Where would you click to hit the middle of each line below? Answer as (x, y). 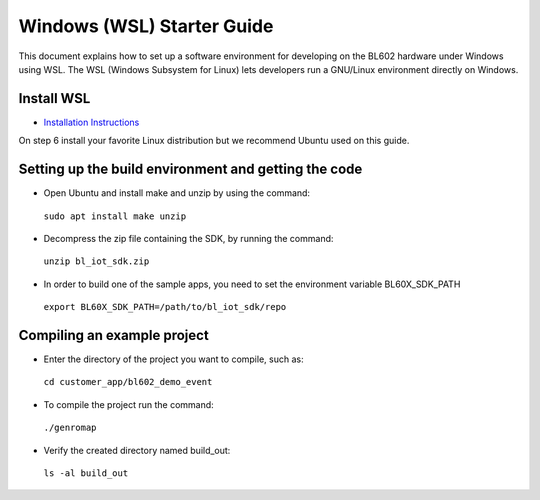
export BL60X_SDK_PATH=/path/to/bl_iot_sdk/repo (165, 307)
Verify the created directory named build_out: (137, 450)
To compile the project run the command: (128, 404)
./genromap (70, 428)
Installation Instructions (91, 122)
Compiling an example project (113, 335)
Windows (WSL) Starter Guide (146, 26)
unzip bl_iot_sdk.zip (96, 261)
